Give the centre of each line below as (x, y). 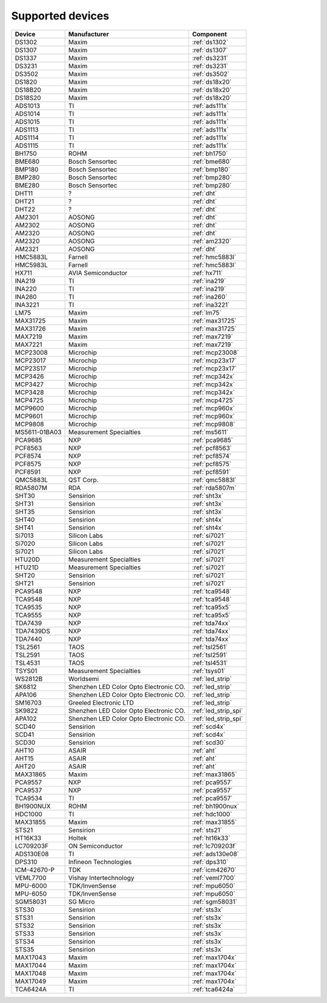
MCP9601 (29, 416)
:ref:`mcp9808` (213, 424)
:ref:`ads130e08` (215, 854)
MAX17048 (31, 973)
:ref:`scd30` (209, 742)
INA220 (26, 289)
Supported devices (60, 16)
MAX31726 (30, 329)
